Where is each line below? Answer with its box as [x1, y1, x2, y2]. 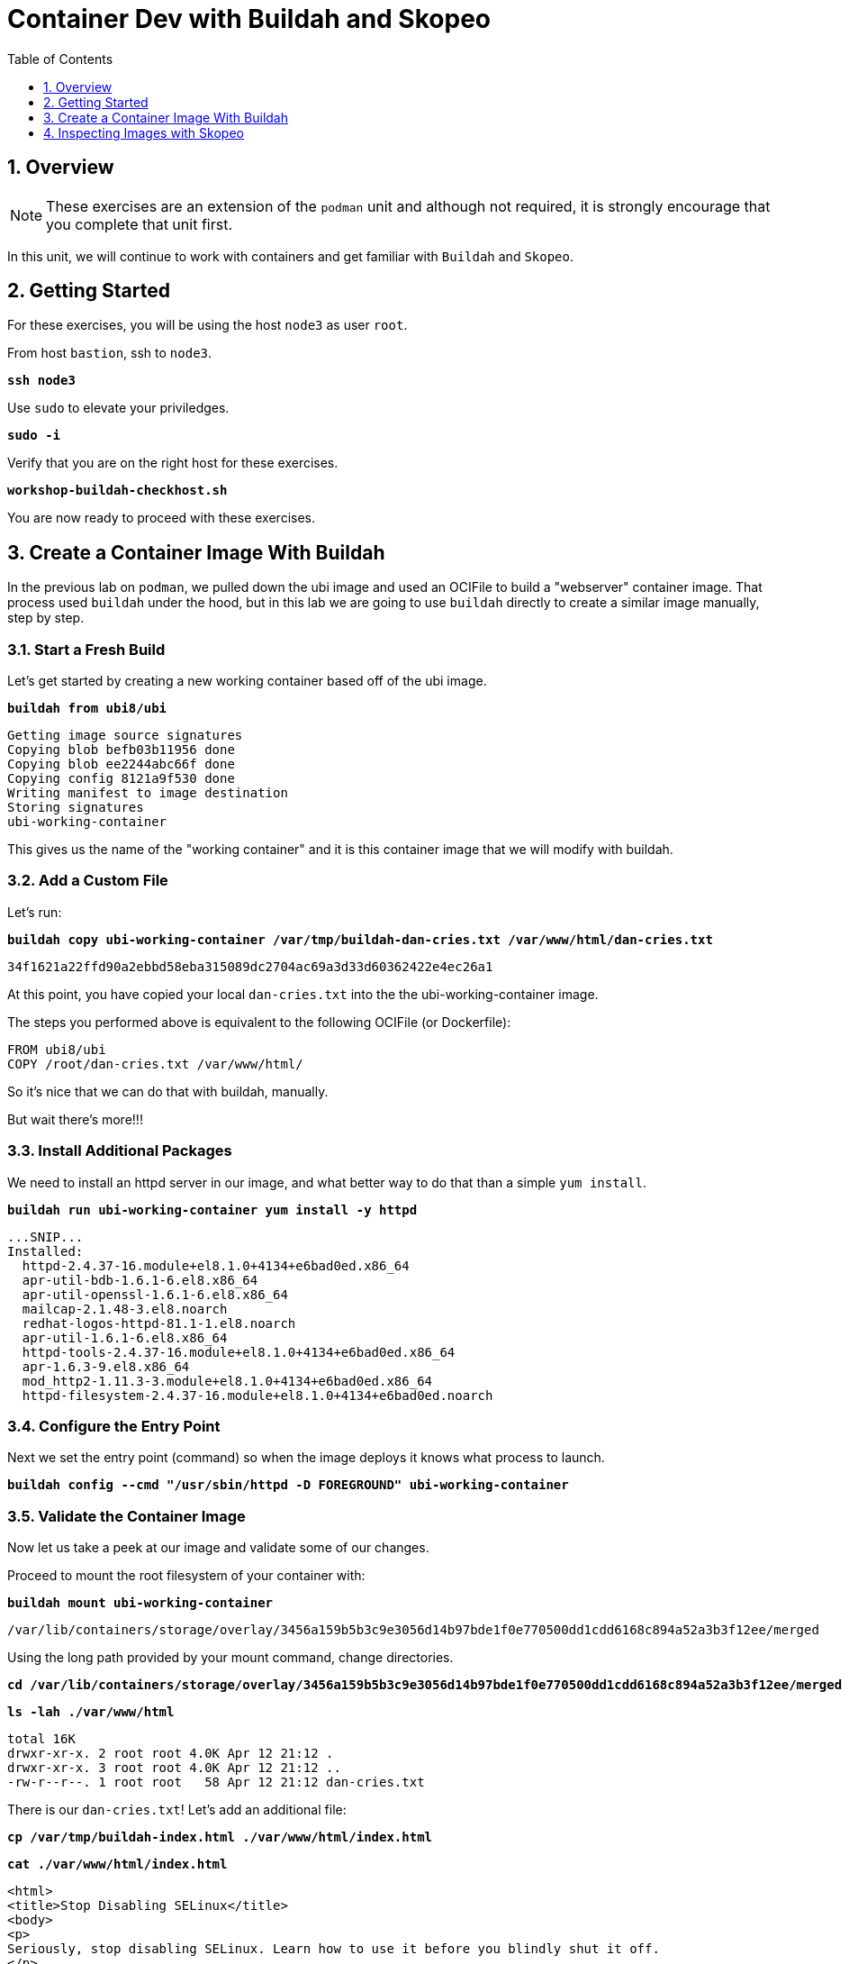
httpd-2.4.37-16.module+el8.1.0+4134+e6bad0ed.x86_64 [22, 1258, 410, 1273]
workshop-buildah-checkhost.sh [7, 483, 228, 498]
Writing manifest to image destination [7, 786, 288, 801]
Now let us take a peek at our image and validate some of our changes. [7, 1540, 429, 1556]
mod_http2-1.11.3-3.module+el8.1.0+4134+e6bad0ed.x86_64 [22, 1373, 433, 1388]
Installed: [7, 1243, 84, 1259]
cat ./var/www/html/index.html [7, 1857, 228, 1872]
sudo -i [7, 428, 61, 443]
